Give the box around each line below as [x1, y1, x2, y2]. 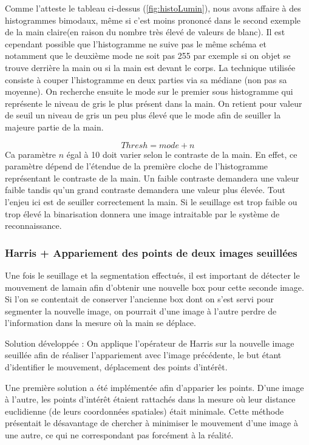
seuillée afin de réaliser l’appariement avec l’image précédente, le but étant [5, 348, 282, 361]
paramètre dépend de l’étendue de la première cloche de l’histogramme [5, 160, 268, 172]
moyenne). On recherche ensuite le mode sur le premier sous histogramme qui [5, 85, 293, 98]
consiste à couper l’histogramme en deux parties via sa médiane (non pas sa [5, 73, 287, 86]
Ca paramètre [5, 148, 56, 160]
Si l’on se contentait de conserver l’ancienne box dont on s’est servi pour [5, 293, 274, 305]
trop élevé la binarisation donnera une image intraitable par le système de [5, 207, 280, 220]
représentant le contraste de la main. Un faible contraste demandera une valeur [5, 171, 299, 184]
